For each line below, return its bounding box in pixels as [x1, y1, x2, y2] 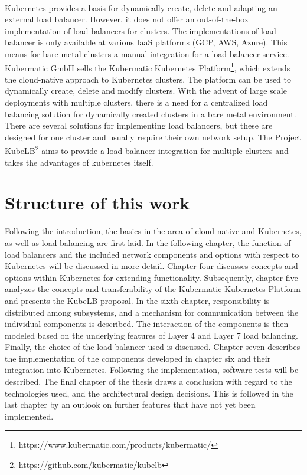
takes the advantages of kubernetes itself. [5, 156, 153, 168]
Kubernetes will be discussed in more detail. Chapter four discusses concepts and [5, 260, 298, 272]
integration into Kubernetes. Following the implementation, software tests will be [5, 363, 299, 376]
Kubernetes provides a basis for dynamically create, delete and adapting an [5, 1, 277, 14]
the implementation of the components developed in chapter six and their [5, 352, 271, 364]
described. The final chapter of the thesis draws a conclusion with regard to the [5, 375, 292, 388]
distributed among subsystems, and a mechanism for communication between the [5, 306, 299, 318]
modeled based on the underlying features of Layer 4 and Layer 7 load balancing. [5, 329, 298, 341]
